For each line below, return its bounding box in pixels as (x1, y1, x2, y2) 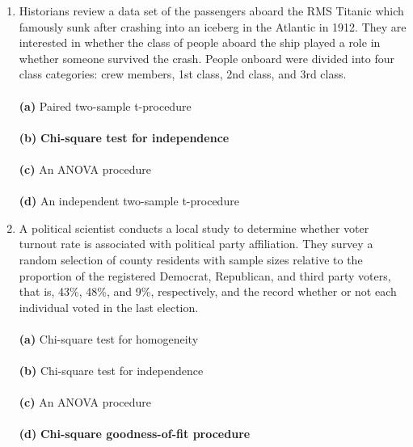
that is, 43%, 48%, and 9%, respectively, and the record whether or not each (19, 283, 397, 300)
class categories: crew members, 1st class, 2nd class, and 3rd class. (19, 65, 347, 82)
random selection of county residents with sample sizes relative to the (19, 251, 363, 268)
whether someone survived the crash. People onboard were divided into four (19, 49, 395, 66)
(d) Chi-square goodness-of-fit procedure (19, 425, 251, 442)
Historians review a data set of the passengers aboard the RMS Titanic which (19, 2, 404, 19)
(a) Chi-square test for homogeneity (19, 330, 199, 347)
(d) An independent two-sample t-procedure (19, 192, 239, 209)
